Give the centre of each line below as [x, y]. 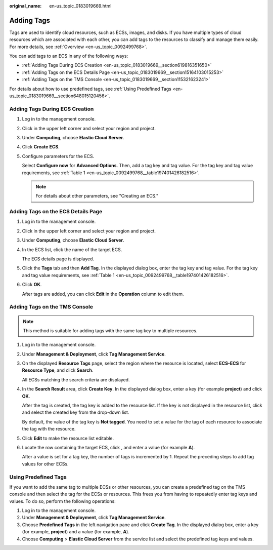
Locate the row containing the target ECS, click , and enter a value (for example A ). [108, 447]
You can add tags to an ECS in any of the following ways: [69, 56]
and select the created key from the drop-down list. [76, 412]
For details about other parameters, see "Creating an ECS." [97, 196]
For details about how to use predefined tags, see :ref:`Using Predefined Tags [90, 89]
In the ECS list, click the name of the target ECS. [72, 249]
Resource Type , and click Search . [58, 370]
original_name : [26, 6]
